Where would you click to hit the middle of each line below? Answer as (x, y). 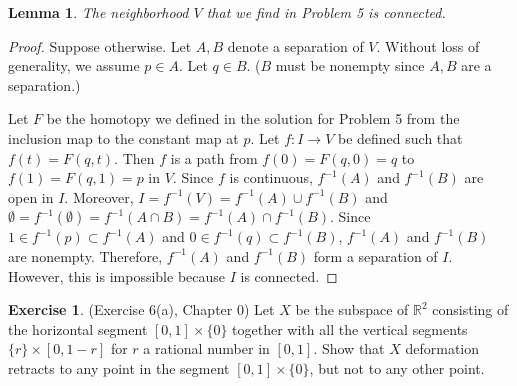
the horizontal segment (78, 328)
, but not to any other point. (397, 367)
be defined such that (400, 137)
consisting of (470, 309)
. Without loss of (428, 45)
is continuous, (271, 177)
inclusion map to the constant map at (123, 137)
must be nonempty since (350, 65)
